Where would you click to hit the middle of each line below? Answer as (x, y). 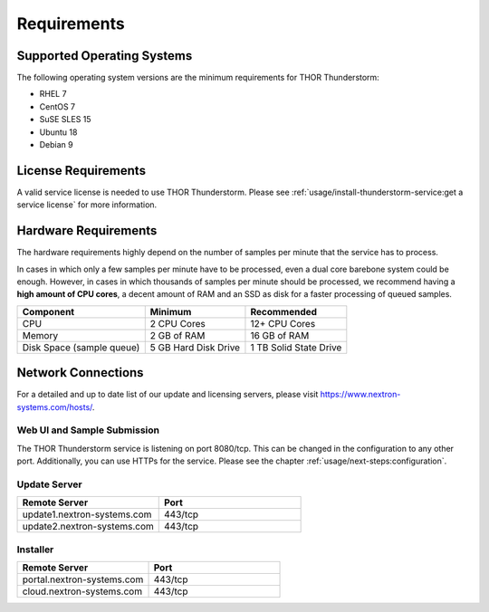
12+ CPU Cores (283, 323)
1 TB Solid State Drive (296, 347)
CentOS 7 (58, 106)
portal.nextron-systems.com (83, 579)
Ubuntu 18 (58, 132)
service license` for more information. (87, 205)
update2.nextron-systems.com (88, 527)
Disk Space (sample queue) (81, 347)
